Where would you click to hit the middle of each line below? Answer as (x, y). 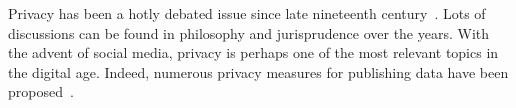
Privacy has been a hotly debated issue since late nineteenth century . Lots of (247, 13)
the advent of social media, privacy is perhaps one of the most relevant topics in (253, 52)
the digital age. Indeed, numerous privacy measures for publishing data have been (258, 71)
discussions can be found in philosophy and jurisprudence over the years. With (249, 32)
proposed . (41, 91)
